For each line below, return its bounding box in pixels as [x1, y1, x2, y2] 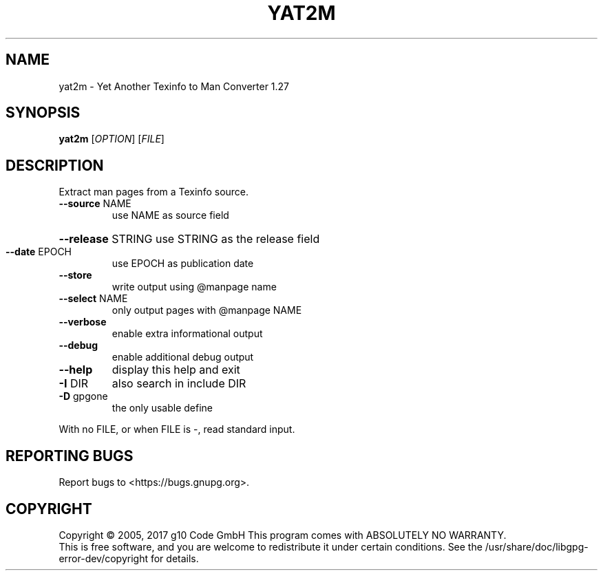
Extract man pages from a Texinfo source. [59, 186, 249, 198]
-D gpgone [59, 390, 108, 403]
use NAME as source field [112, 209, 229, 222]
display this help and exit [112, 363, 240, 377]
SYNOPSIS [6, 104, 81, 122]
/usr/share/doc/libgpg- [485, 540, 589, 553]
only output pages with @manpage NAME [112, 304, 302, 317]
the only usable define [112, 402, 213, 414]
